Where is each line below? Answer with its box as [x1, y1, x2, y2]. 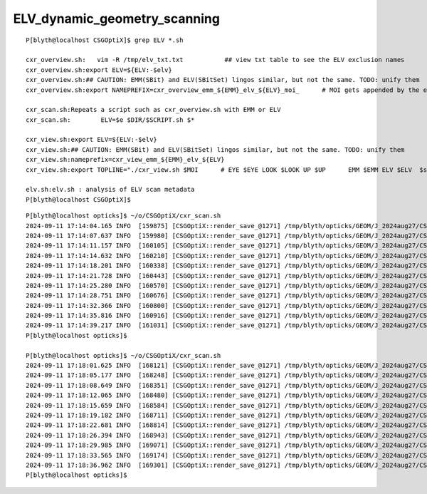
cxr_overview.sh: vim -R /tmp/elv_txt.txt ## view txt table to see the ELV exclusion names [26, 56, 405, 64]
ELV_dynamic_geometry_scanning [13, 11, 221, 26]
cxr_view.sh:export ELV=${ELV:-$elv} [26, 135, 158, 144]
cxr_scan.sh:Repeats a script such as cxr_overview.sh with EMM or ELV [26, 106, 281, 114]
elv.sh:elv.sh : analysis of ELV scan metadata [26, 185, 195, 194]
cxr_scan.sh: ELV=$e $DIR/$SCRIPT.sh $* [26, 115, 195, 124]
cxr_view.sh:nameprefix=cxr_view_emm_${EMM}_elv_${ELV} [26, 155, 225, 164]
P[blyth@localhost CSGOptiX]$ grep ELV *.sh [26, 36, 184, 44]
